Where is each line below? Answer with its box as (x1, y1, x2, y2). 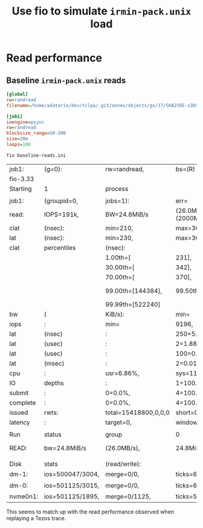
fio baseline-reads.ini (6, 152, 66, 158)
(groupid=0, (44, 197, 79, 205)
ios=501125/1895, (44, 492, 100, 500)
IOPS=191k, (44, 210, 79, 218)
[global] (6, 91, 28, 97)
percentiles (44, 243, 76, 252)
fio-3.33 (9, 174, 34, 183)
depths (44, 379, 65, 387)
